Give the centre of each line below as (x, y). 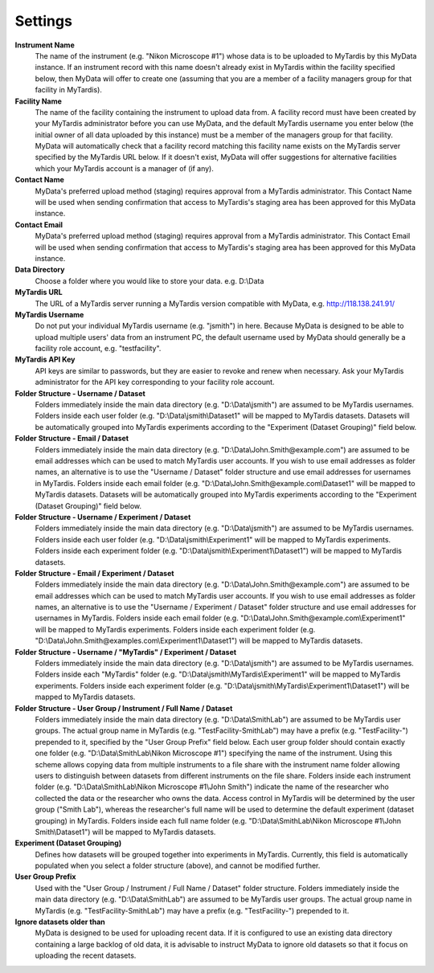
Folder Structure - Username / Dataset (80, 393)
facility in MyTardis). (68, 90)
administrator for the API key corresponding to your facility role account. (155, 382)
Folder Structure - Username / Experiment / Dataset (103, 517)
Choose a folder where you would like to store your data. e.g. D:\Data (149, 280)
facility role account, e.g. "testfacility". (98, 349)
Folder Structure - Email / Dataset (72, 439)
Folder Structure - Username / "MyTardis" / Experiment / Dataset (126, 652)
